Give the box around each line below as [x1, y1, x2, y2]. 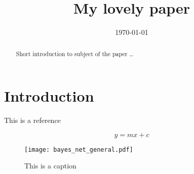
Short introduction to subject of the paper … [16, 49, 134, 58]
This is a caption [24, 160, 76, 171]
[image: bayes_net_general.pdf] [24, 146, 133, 153]
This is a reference [4, 115, 61, 125]
